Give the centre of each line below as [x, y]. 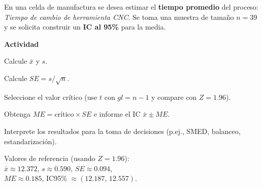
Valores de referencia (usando [50, 158]
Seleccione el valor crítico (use [51, 97]
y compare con [174, 97]
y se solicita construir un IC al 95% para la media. [85, 27]
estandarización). [30, 141]
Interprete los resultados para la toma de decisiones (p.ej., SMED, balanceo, [122, 131]
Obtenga [18, 114]
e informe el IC [117, 114]
